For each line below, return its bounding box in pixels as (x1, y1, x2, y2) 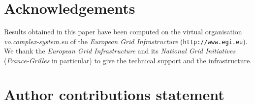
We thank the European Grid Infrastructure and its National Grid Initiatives (4, 46, 236, 56)
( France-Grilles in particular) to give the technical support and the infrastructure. (4, 55, 252, 65)
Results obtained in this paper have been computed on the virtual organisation (4, 26, 242, 37)
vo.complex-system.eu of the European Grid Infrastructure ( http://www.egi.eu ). (4, 36, 248, 46)
